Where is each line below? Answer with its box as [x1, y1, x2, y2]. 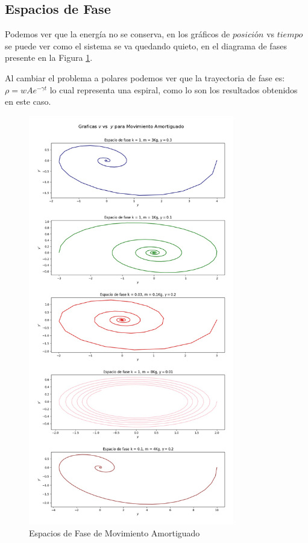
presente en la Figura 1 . [5, 51, 93, 64]
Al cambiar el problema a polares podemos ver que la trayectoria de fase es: [5, 71, 285, 84]
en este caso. [5, 95, 51, 108]
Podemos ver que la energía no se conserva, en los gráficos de [5, 28, 230, 40]
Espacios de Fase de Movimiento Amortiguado [29, 526, 200, 539]
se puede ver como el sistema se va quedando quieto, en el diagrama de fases [5, 39, 287, 52]
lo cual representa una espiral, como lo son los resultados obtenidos [49, 83, 298, 96]
